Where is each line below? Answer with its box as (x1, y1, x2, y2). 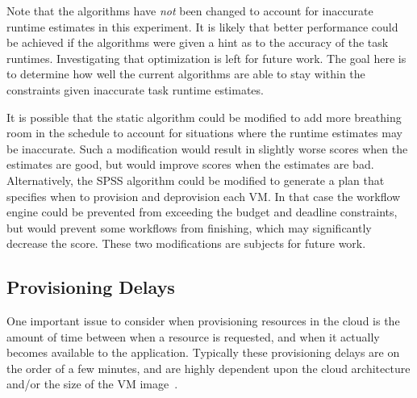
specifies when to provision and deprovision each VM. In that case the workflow (6, 187, 401, 204)
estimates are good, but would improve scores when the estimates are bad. (6, 156, 374, 173)
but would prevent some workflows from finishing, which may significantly (6, 219, 372, 236)
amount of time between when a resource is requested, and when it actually (6, 328, 380, 345)
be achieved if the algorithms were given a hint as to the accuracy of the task (6, 34, 389, 51)
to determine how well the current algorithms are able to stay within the (6, 65, 365, 82)
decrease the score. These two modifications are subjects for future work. (6, 235, 366, 252)
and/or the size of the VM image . (6, 375, 178, 392)
